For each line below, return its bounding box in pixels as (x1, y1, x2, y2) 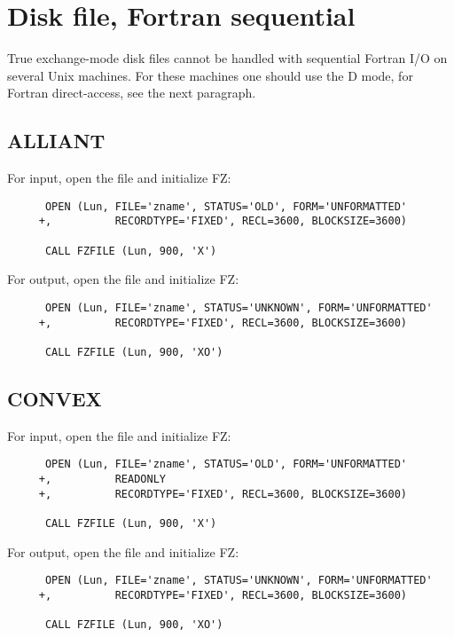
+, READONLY (38, 473, 166, 485)
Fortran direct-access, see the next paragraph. (7, 83, 256, 102)
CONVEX (7, 384, 102, 412)
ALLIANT (7, 127, 106, 154)
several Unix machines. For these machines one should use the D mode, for (7, 66, 413, 84)
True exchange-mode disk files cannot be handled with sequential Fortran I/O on (7, 49, 448, 67)
